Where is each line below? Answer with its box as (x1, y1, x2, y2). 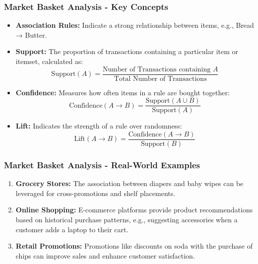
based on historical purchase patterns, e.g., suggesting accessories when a (15, 214, 238, 224)
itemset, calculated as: (15, 56, 83, 66)
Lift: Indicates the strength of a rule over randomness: (15, 121, 182, 131)
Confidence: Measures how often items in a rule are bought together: (15, 87, 230, 97)
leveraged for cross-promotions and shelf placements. (15, 188, 176, 198)
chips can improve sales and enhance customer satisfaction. (15, 250, 195, 261)
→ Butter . (15, 29, 47, 40)
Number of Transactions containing (103, 66, 211, 73)
